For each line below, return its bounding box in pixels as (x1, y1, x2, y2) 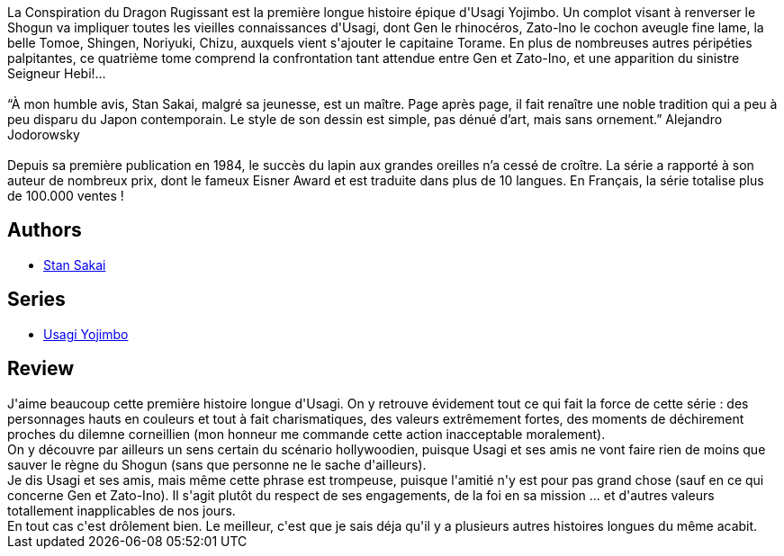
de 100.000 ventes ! (7, 188, 124, 203)
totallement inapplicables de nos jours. (7, 502, 236, 518)
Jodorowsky (7, 127, 80, 142)
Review (7, 357, 75, 381)
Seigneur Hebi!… (7, 66, 106, 81)
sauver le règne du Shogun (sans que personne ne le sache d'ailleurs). (7, 456, 427, 472)
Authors (7, 219, 82, 242)
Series (7, 288, 66, 311)
